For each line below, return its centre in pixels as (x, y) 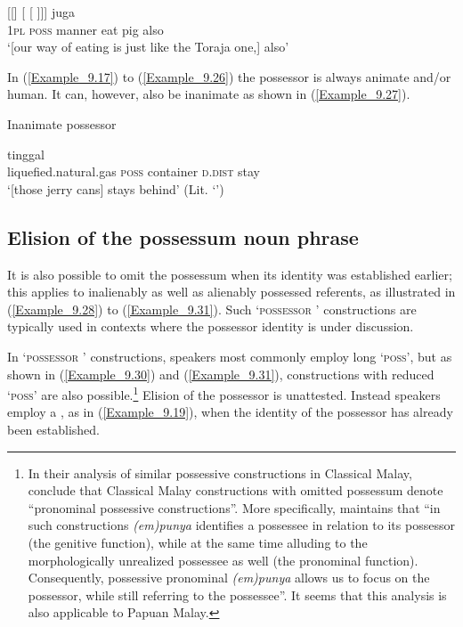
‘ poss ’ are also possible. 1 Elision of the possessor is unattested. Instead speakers (224, 393)
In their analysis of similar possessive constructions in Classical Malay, (220, 472)
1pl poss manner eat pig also (85, 29)
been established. (53, 429)
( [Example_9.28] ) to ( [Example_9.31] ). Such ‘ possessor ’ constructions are (212, 309)
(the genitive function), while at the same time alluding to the (198, 542)
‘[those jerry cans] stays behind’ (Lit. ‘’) (116, 188)
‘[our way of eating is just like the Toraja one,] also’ (148, 47)
